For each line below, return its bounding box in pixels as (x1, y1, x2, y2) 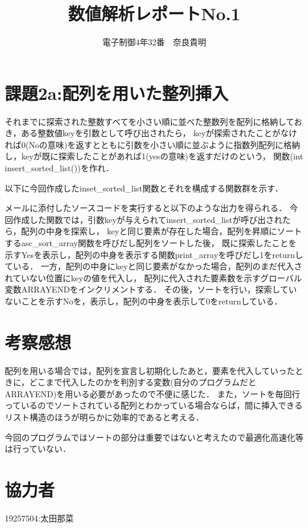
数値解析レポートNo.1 (68, 1, 241, 26)
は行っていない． (5, 442, 71, 455)
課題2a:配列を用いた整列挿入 (5, 80, 228, 105)
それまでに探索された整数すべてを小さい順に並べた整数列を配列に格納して (5, 115, 294, 127)
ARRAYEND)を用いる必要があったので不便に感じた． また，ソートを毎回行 (5, 387, 300, 400)
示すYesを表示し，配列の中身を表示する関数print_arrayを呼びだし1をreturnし (5, 248, 303, 260)
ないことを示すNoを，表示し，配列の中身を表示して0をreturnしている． (5, 294, 282, 307)
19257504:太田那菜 (5, 511, 74, 524)
